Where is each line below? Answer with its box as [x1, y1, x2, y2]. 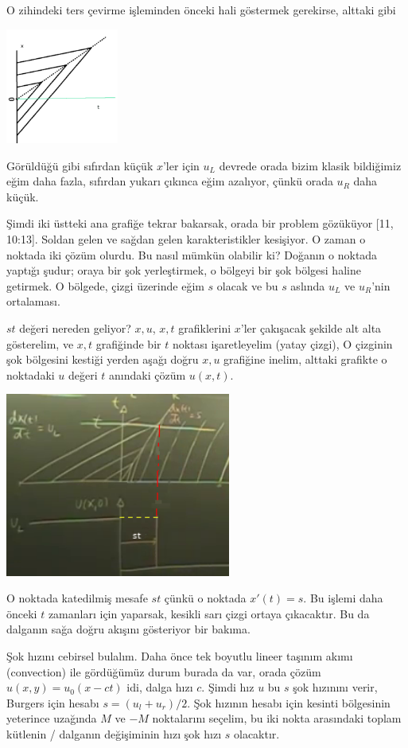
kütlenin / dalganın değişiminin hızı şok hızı [6, 725, 222, 742]
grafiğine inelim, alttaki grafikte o [223, 351, 387, 368]
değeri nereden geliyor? [19, 319, 131, 336]
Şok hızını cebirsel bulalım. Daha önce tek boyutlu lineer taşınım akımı [6, 647, 353, 664]
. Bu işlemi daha [303, 590, 383, 606]
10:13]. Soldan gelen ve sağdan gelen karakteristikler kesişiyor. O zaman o [6, 230, 366, 247]
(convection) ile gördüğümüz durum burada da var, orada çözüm [6, 663, 321, 680]
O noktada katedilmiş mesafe [6, 590, 148, 606]
